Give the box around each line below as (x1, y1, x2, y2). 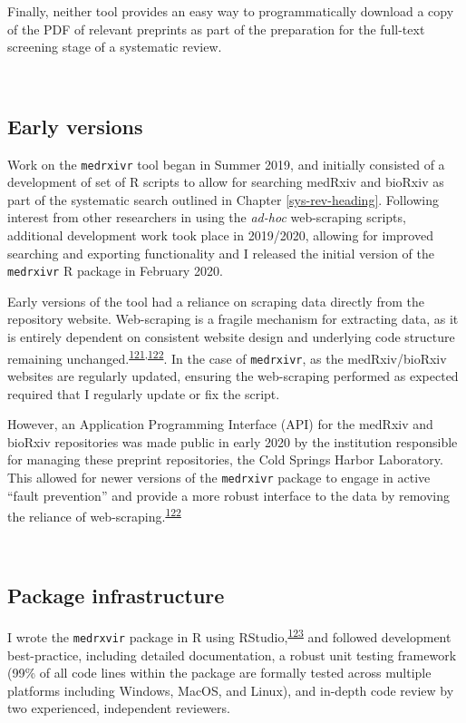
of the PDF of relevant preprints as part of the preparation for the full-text (7, 19, 425, 38)
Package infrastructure (7, 581, 225, 610)
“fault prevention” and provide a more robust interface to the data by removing (7, 485, 450, 504)
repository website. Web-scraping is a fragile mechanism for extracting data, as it (7, 309, 459, 328)
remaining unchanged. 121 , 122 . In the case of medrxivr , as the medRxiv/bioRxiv (7, 346, 447, 367)
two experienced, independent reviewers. (7, 699, 230, 718)
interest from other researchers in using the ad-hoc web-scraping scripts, (7, 208, 406, 227)
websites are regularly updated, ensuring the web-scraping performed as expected (7, 366, 459, 385)
